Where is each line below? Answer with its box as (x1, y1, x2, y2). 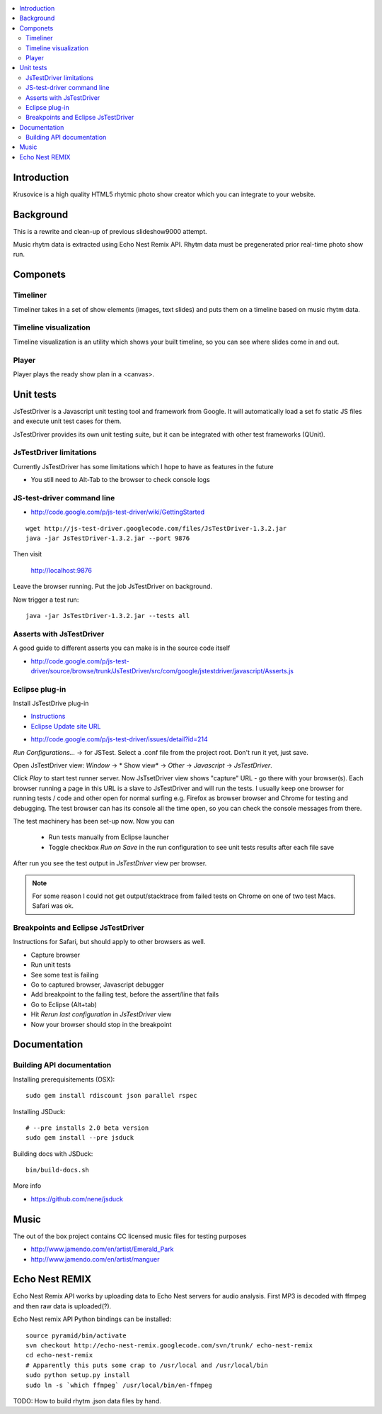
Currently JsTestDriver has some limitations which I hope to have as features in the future (13, 462, 274, 471)
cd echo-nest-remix (25, 1351, 93, 1359)
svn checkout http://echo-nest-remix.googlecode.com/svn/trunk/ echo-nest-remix (25, 1342, 313, 1350)
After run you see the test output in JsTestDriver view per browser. (13, 859, 207, 868)
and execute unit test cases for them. (13, 417, 122, 425)
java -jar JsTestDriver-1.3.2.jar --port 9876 (25, 534, 190, 542)
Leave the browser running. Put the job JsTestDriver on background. (13, 582, 212, 591)
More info (13, 1182, 42, 1190)
